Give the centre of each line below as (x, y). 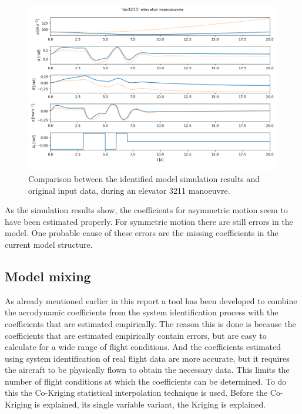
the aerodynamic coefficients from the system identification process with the (142, 312)
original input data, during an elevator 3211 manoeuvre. (129, 190)
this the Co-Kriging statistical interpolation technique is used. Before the (136, 393)
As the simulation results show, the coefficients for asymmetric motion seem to (146, 210)
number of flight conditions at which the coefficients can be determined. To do (146, 381)
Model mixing (48, 276)
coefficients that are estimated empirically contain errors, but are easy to (136, 335)
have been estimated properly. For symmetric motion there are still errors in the (149, 221)
